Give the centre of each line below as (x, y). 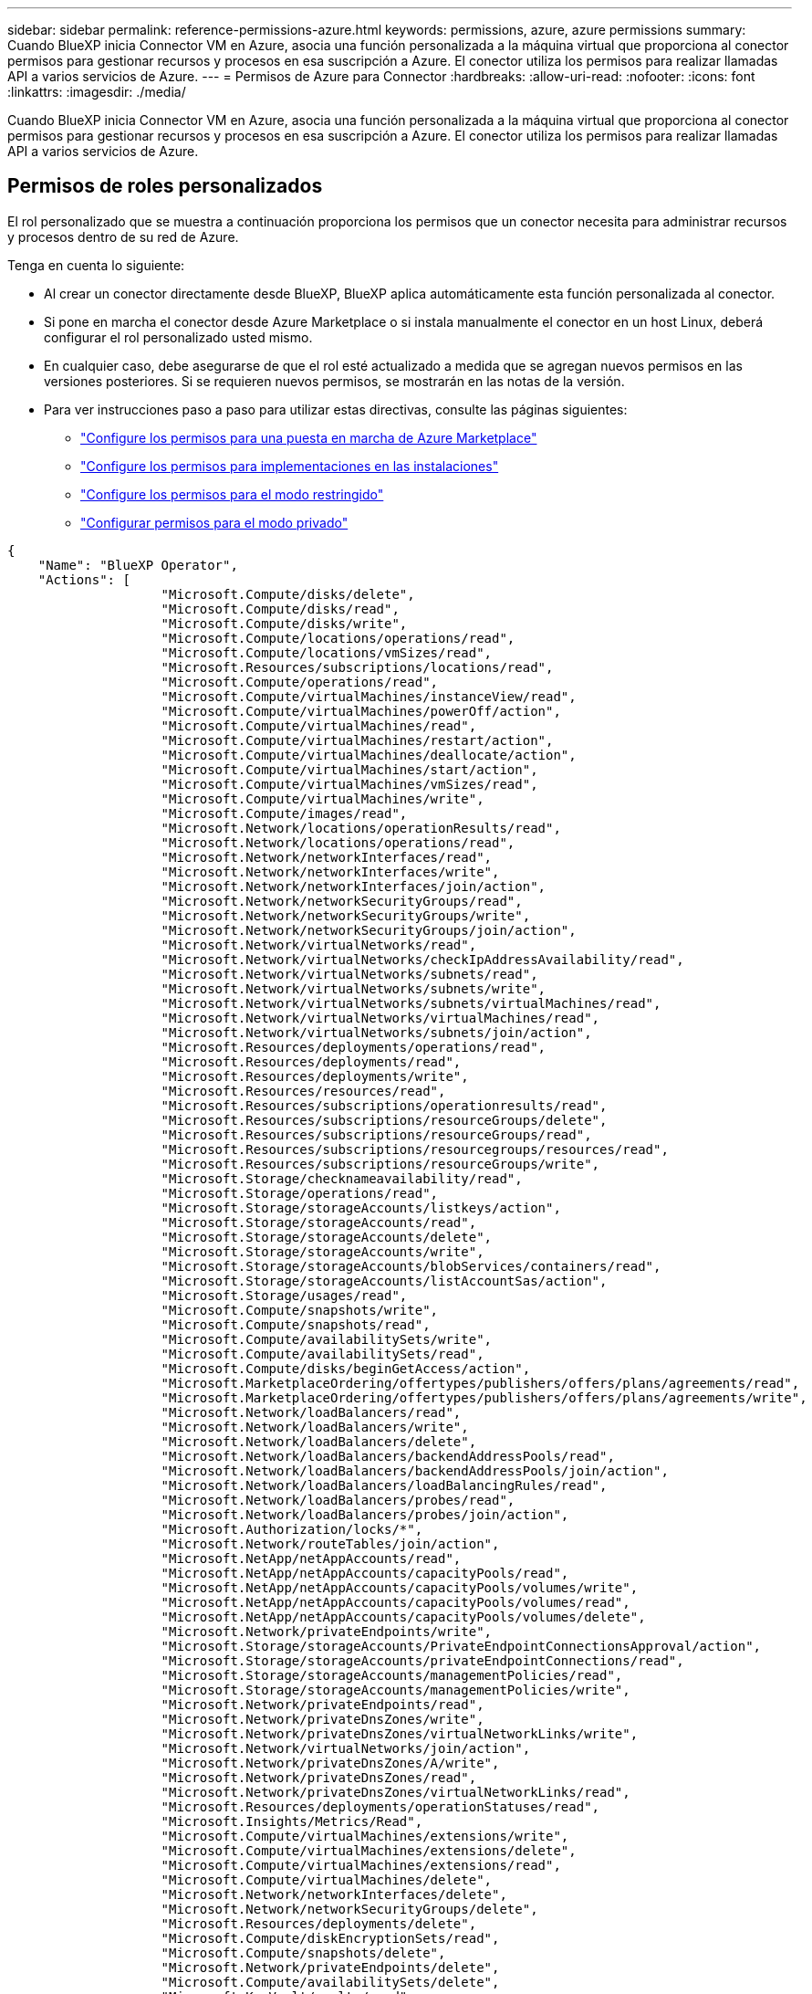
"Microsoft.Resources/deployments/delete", (319, 1923)
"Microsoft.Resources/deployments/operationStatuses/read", (380, 1806)
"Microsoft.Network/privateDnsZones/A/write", (330, 1763)
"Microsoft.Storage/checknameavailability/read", (342, 1178)
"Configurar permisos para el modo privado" (214, 522)
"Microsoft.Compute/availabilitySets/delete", (330, 1982)
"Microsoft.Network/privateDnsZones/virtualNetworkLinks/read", (396, 1792)
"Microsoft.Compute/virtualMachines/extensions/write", (365, 1836)
